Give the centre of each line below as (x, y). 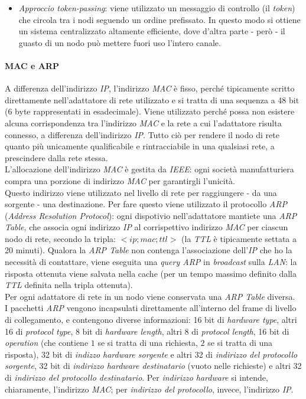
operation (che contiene (47, 343)
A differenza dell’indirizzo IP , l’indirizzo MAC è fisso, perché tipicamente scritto (150, 88)
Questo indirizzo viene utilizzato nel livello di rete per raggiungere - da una (141, 192)
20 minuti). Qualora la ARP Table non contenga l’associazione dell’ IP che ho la (149, 250)
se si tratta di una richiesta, (148, 343)
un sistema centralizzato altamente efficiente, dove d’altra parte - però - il (152, 31)
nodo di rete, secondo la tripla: (61, 238)
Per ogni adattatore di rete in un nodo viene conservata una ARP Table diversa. (150, 296)
